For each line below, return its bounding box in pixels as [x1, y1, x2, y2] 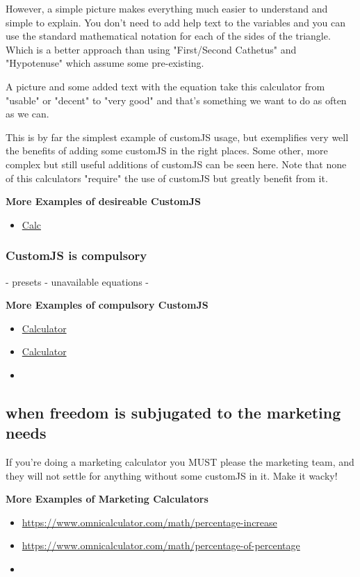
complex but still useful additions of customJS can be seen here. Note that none [6, 156, 347, 171]
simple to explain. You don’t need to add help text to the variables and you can [6, 15, 346, 29]
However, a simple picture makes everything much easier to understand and [6, 1, 328, 15]
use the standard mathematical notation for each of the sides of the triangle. [6, 29, 331, 43]
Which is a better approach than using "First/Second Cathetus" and [6, 42, 297, 56]
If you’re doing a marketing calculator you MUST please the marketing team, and [6, 455, 354, 469]
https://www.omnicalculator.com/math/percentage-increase [22, 514, 277, 529]
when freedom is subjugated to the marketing [6, 401, 341, 423]
